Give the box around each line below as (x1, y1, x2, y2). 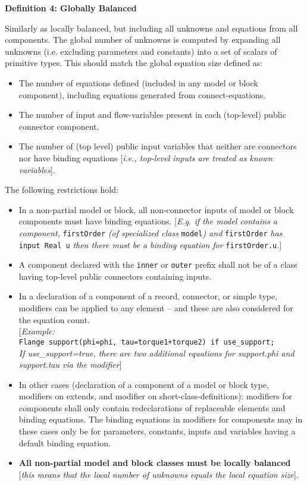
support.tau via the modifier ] (18, 358, 122, 371)
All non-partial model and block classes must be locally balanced (18, 456, 291, 469)
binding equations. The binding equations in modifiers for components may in (18, 413, 303, 425)
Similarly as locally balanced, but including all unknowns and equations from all (5, 21, 298, 34)
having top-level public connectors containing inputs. (18, 270, 212, 282)
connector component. (18, 120, 99, 132)
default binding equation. (18, 436, 111, 449)
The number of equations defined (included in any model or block (18, 76, 258, 89)
